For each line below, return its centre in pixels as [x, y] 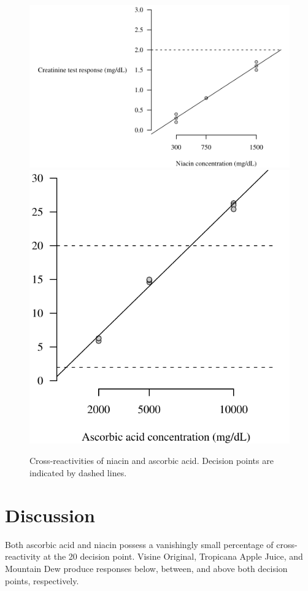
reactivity [23, 556]
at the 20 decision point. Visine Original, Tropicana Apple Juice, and [173, 556]
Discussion [50, 515]
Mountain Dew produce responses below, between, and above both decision [146, 568]
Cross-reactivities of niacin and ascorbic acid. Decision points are [152, 461]
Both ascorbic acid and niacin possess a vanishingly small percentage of [139, 544]
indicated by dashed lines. [78, 473]
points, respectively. [42, 580]
